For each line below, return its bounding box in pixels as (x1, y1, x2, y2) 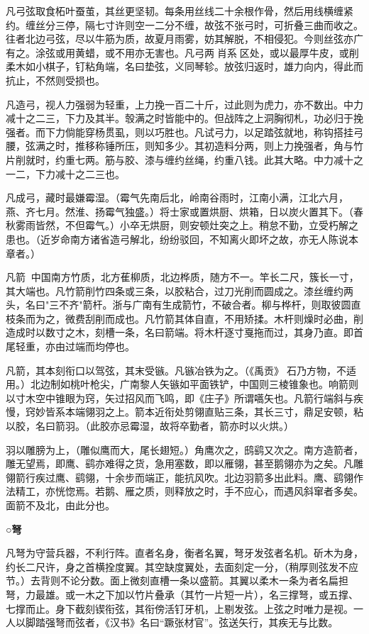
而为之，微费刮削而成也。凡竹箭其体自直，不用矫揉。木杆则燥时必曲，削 (25, 311, 363, 326)
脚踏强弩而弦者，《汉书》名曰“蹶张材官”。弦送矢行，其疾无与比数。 (25, 615, 338, 630)
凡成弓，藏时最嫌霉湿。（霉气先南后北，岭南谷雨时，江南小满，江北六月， (6, 190, 348, 205)
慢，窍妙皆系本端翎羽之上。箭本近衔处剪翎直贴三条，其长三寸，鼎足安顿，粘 (6, 404, 363, 419)
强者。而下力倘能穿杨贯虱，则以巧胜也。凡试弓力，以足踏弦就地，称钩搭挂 (6, 124, 353, 139)
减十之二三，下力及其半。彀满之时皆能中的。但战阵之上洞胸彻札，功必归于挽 (6, 111, 363, 126)
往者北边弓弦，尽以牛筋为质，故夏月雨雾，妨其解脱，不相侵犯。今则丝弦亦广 (6, 31, 363, 46)
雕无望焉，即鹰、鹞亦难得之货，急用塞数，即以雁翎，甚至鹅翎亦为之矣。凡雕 (6, 456, 363, 471)
